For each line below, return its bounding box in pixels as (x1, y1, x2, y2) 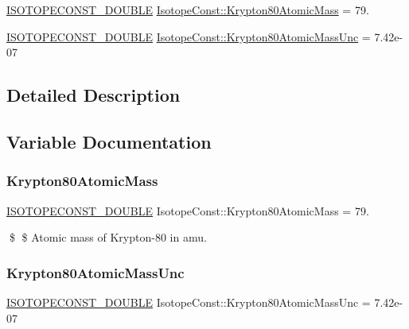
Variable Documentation (6, 129, 212, 153)
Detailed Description (6, 83, 181, 107)
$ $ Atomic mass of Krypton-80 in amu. (9, 229, 207, 246)
